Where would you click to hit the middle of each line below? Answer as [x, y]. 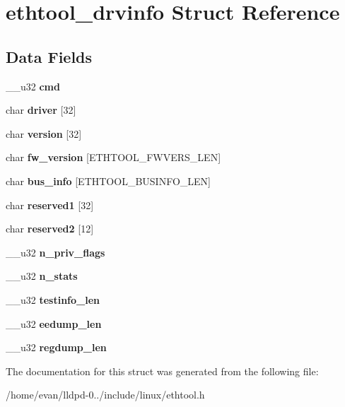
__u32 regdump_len [56, 347]
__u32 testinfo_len [53, 299]
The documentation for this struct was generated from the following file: [162, 371]
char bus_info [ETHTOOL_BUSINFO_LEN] [108, 181]
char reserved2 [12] [50, 229]
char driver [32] [41, 110]
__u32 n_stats [42, 276]
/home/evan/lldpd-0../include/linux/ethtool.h [105, 395]
